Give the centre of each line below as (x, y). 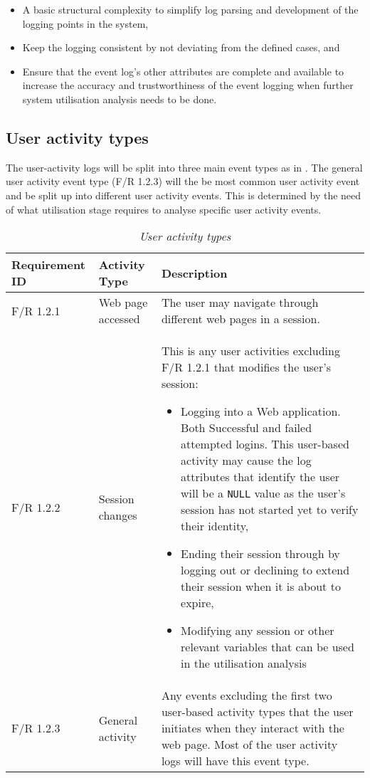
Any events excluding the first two (247, 695)
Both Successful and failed (247, 428)
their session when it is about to (261, 587)
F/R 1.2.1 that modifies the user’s (246, 367)
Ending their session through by (260, 554)
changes (118, 515)
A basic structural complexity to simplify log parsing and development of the (190, 9)
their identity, (215, 526)
